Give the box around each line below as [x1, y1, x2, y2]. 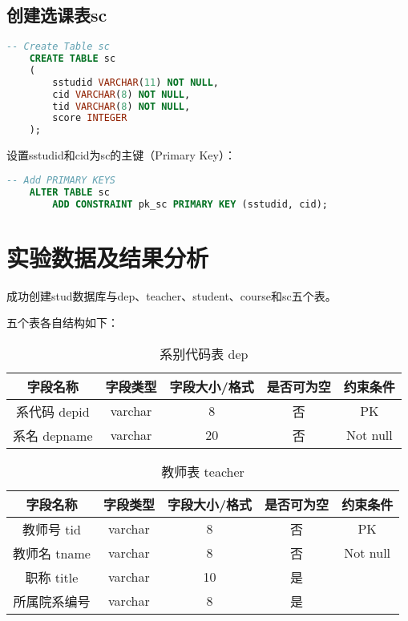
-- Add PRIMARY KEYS [6, 174, 116, 186]
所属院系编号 [13, 591, 91, 611]
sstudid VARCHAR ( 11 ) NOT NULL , [52, 76, 219, 88]
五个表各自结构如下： [6, 314, 119, 331]
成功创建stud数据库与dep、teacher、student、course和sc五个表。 [6, 287, 337, 304]
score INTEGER [52, 112, 127, 124]
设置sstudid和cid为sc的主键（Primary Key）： [6, 147, 236, 163]
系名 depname [13, 425, 93, 445]
